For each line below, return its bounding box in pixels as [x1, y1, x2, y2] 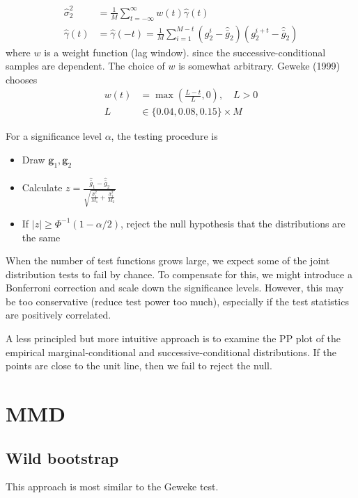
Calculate [22, 180, 63, 195]
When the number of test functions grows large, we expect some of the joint [6, 253, 330, 268]
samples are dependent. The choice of [6, 58, 165, 73]
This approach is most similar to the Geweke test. [6, 479, 219, 494]
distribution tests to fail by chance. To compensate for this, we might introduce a [6, 266, 352, 281]
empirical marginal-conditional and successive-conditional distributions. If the [6, 344, 336, 359]
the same [22, 230, 61, 244]
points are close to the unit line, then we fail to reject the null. [6, 358, 272, 373]
